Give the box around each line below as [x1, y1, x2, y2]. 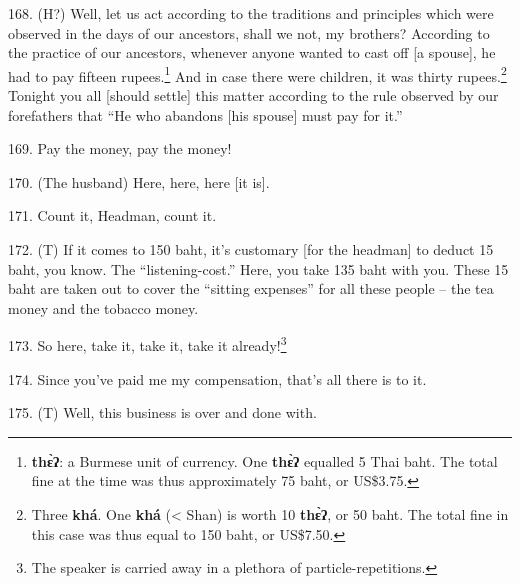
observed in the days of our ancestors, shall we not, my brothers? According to [8, 22, 490, 43]
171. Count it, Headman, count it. [8, 205, 217, 226]
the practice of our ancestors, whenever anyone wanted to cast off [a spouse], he [8, 42, 496, 63]
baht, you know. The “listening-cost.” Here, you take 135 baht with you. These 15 [8, 258, 509, 279]
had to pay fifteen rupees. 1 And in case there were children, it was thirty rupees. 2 [8, 62, 507, 86]
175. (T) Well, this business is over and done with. [8, 402, 317, 423]
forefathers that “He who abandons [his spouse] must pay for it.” [8, 104, 403, 125]
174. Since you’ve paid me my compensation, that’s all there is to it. [8, 368, 427, 389]
